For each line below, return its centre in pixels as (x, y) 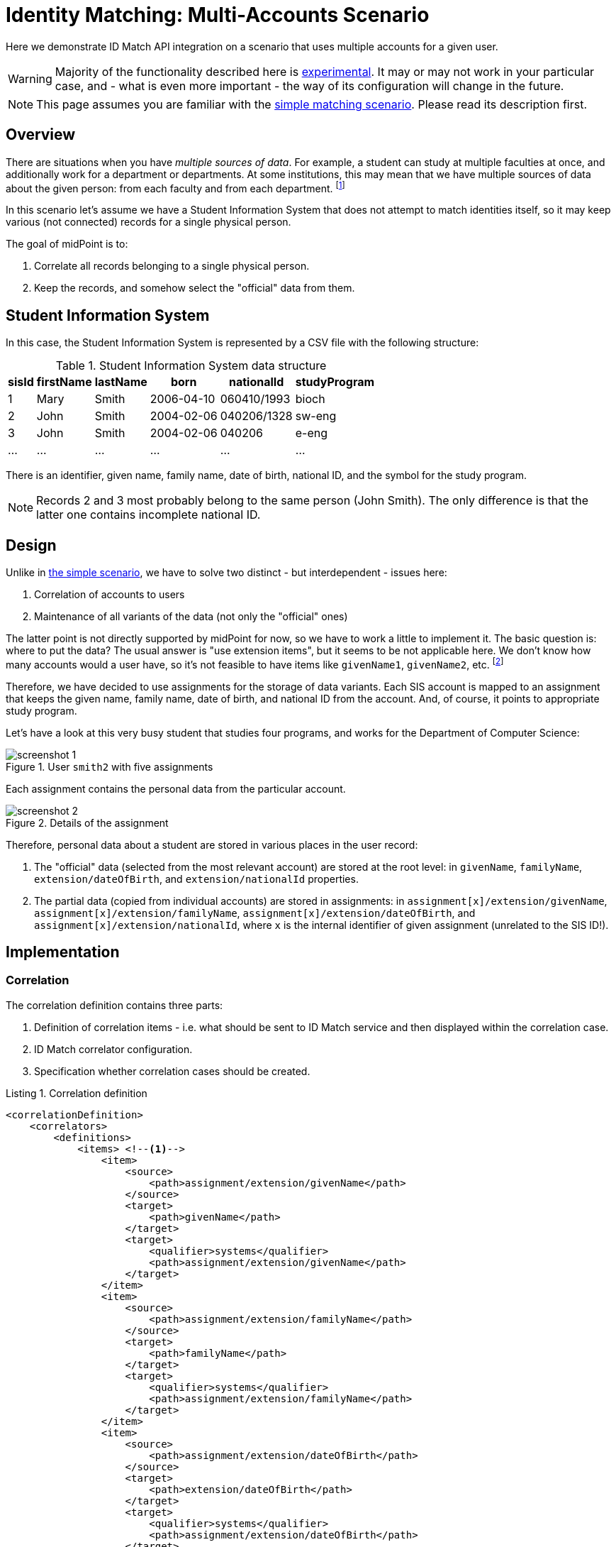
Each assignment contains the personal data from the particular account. (176, 788)
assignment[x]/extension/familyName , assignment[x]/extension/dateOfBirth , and (255, 913)
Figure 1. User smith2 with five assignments (110, 766)
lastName (121, 382)
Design (31, 545)
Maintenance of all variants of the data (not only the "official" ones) (191, 616)
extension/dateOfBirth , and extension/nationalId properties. (196, 879)
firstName (64, 382)
